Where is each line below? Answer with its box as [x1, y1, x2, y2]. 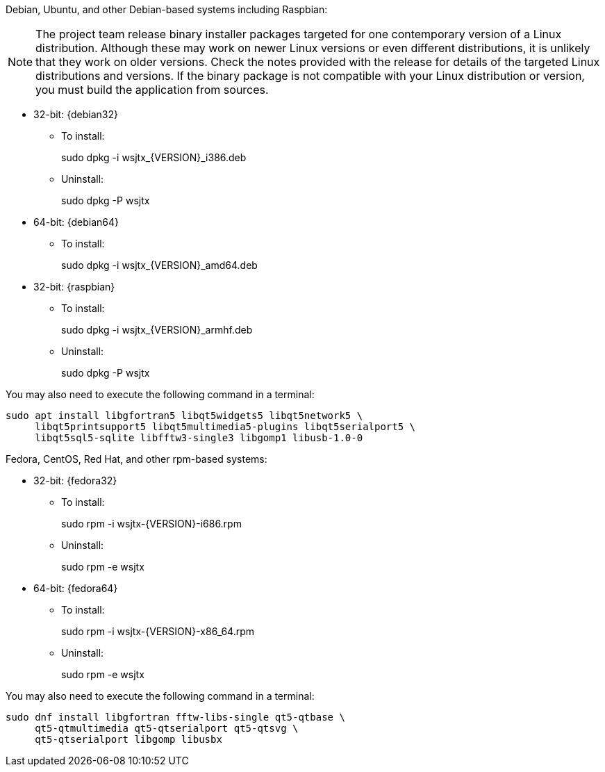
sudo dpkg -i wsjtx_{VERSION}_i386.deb [61, 151, 247, 163]
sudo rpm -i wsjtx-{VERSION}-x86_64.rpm [61, 625, 255, 637]
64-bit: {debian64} [33, 216, 119, 228]
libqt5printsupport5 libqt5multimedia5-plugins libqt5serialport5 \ [35, 421, 416, 432]
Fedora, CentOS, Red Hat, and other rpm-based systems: [6, 453, 267, 465]
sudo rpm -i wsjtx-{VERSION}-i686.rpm [61, 518, 242, 529]
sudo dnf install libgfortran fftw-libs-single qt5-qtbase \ [6, 712, 345, 723]
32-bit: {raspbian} [33, 281, 115, 293]
